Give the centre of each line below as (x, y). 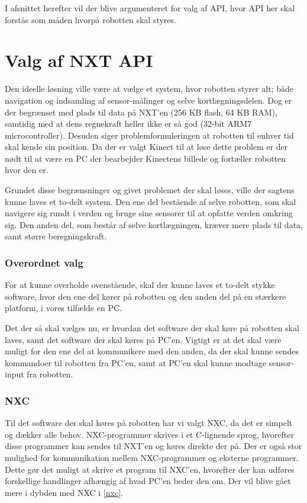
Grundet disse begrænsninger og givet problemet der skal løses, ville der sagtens (150, 190)
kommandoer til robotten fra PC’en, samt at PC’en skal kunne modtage (136, 362)
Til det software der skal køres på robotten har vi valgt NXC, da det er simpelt (149, 423)
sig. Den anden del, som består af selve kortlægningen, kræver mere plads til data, (154, 224)
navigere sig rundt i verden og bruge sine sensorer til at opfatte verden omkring (149, 213)
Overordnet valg (44, 262)
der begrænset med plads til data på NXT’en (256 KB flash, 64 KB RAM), (141, 112)
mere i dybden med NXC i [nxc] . (64, 492)
